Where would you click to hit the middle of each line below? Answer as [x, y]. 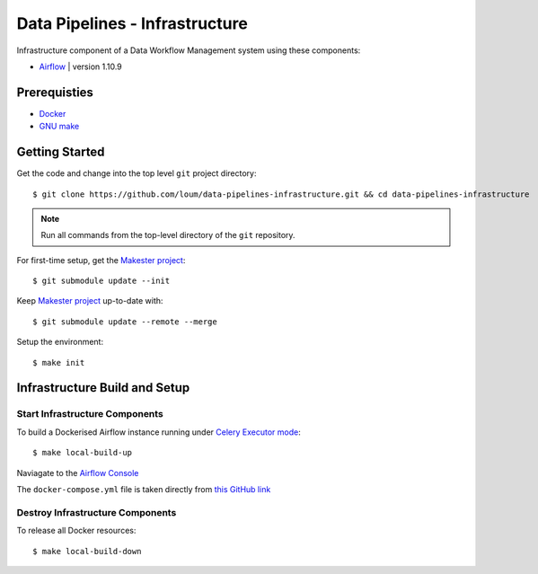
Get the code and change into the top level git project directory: [137, 173]
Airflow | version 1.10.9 [81, 66]
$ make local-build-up [83, 453]
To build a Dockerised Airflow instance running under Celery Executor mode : [159, 432]
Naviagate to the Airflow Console [78, 472]
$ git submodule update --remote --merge [125, 322]
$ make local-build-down [87, 551]
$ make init [59, 362]
